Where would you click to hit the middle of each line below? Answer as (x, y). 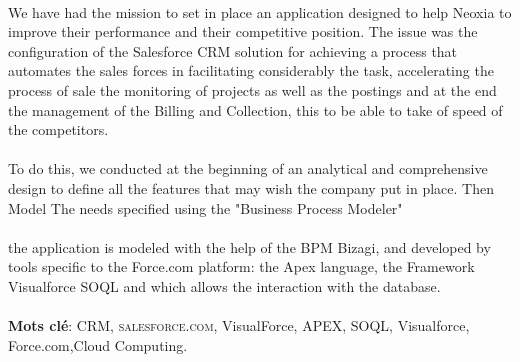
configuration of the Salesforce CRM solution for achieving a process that (233, 50)
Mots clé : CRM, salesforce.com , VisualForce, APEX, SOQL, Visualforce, (239, 325)
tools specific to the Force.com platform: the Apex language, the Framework (241, 266)
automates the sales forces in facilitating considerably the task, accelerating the (251, 70)
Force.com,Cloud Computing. (98, 344)
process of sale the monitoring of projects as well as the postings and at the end (252, 89)
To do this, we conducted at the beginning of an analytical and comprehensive (248, 168)
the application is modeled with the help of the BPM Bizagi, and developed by (249, 246)
